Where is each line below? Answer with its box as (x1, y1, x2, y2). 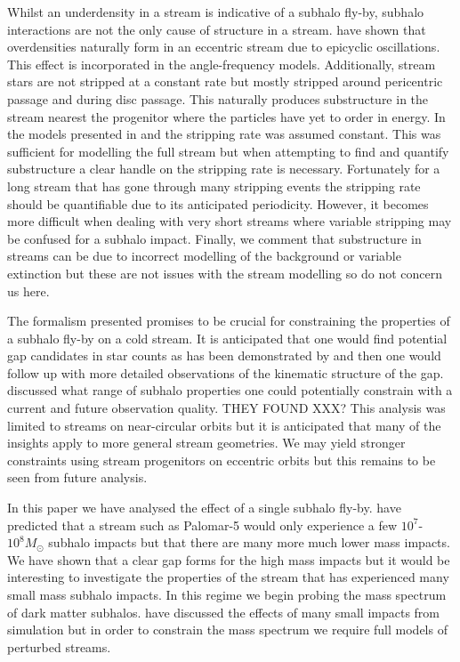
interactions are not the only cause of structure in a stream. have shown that (7, 20, 426, 38)
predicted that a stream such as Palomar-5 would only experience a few (7, 515, 398, 534)
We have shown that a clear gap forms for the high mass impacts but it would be (7, 550, 450, 569)
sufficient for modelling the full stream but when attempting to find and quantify (7, 141, 449, 160)
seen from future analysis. (7, 468, 148, 487)
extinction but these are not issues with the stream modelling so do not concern (7, 263, 442, 282)
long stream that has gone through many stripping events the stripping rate (7, 176, 421, 195)
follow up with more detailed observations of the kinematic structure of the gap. (7, 363, 444, 382)
